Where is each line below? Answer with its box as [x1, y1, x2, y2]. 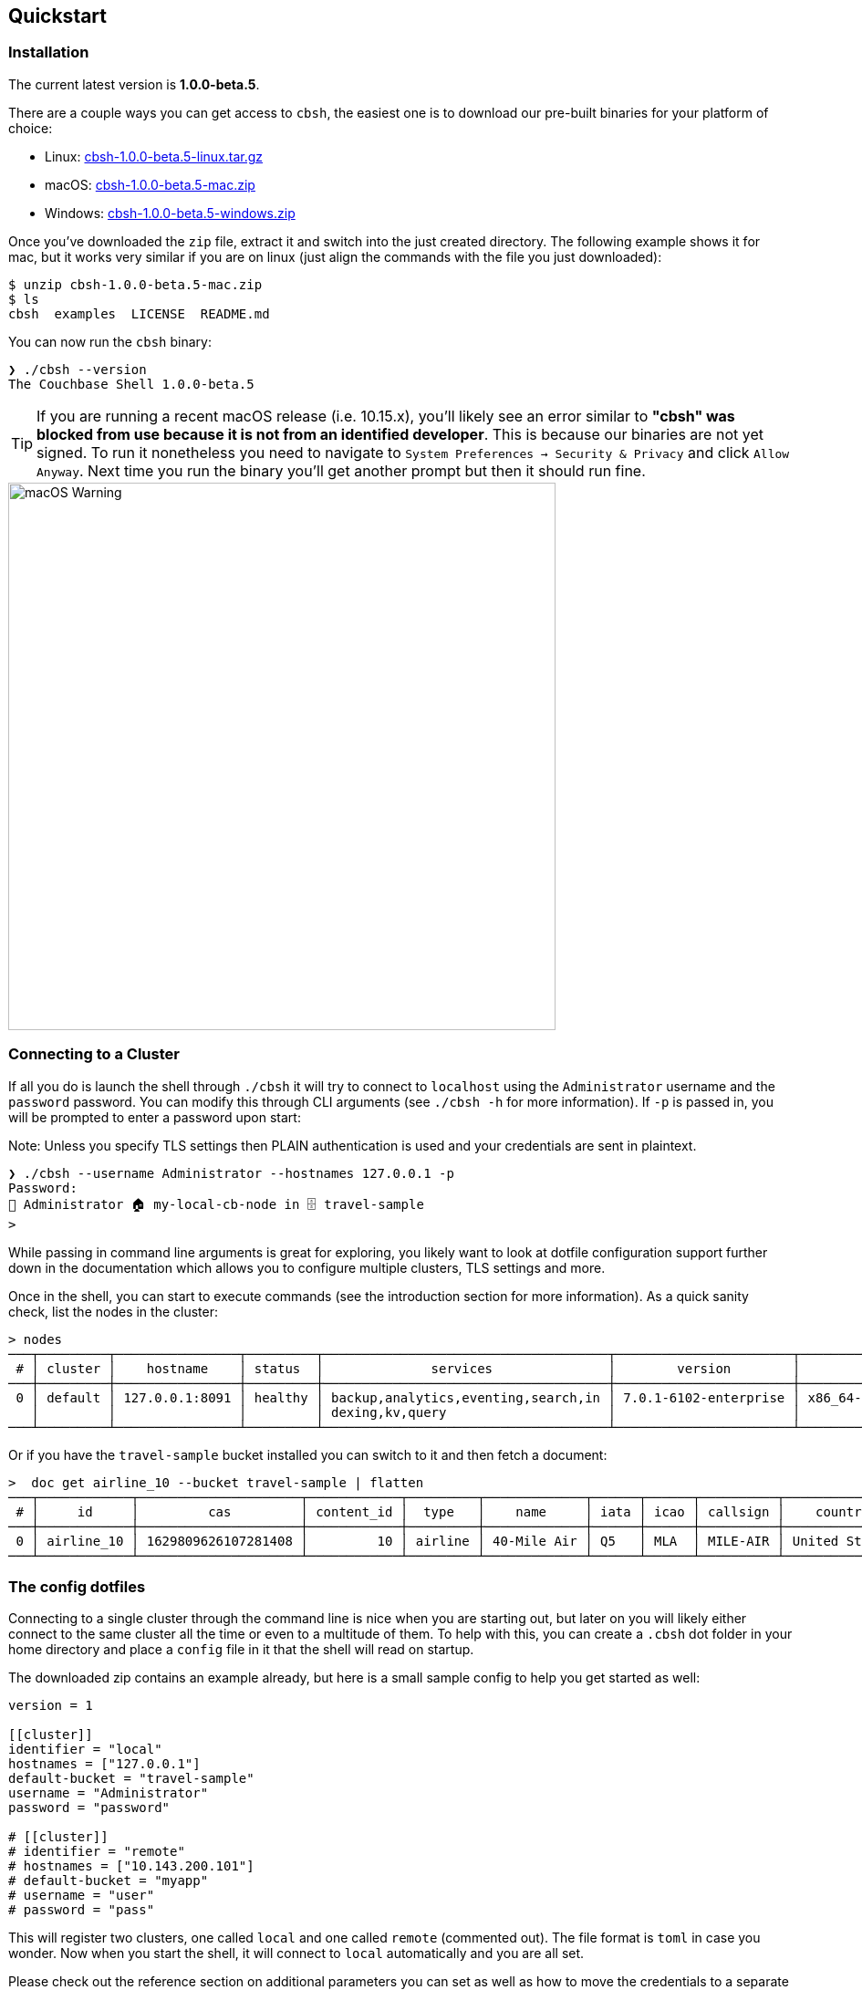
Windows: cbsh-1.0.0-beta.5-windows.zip [45, 204, 296, 221]
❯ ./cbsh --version [8, 361, 147, 377]
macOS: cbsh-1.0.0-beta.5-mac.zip [45, 176, 255, 193]
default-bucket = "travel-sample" [8, 1771, 254, 1787]
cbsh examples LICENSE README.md [8, 306, 270, 321]
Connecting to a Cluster [8, 1045, 180, 1064]
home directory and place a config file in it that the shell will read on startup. [8, 1641, 474, 1658]
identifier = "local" [8, 1742, 162, 1757]
